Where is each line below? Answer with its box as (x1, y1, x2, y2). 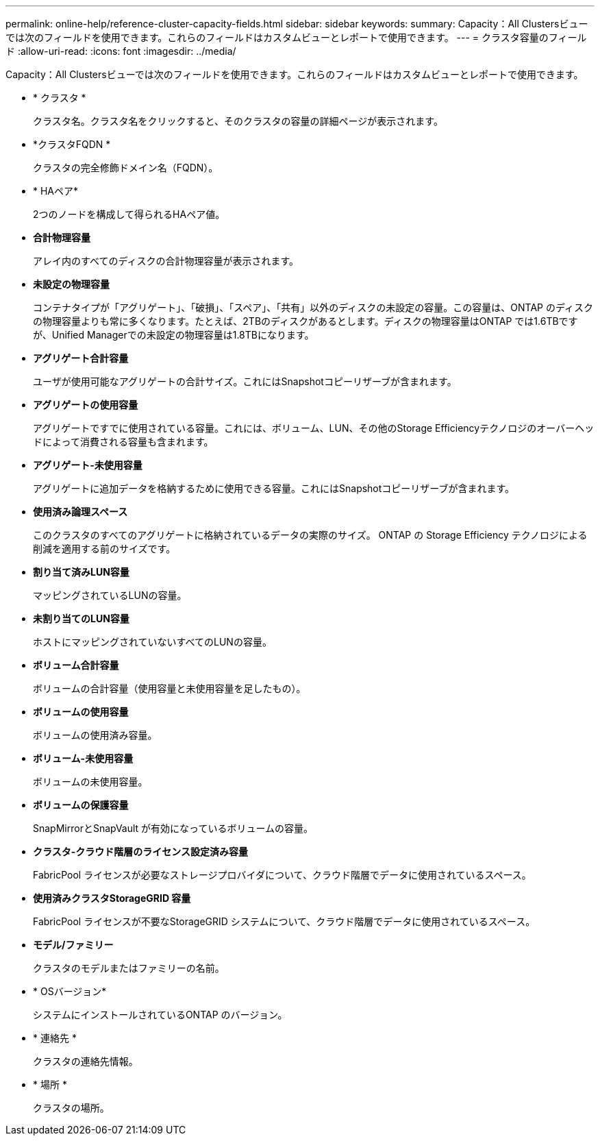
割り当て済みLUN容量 (33, 566, 129, 578)
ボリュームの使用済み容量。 (33, 729, 158, 741)
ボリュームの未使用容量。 (33, 776, 148, 787)
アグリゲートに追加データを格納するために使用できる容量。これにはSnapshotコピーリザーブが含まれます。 (33, 482, 515, 494)
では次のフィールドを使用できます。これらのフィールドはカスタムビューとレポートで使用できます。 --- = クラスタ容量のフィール (5, 32, 587, 43)
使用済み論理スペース (33, 506, 128, 517)
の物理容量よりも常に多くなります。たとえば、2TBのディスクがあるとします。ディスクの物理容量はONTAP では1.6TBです (33, 315, 578, 327)
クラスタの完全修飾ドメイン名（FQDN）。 (33, 162, 218, 173)
